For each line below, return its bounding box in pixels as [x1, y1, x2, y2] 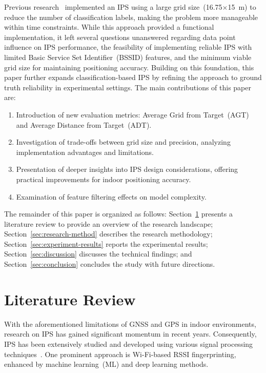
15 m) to [228, 2, 256, 12]
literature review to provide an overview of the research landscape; [4, 218, 213, 229]
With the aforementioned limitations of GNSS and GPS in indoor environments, [4, 318, 256, 329]
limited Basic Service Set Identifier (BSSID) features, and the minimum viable [4, 51, 252, 62]
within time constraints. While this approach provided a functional [4, 22, 214, 32]
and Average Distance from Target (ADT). [16, 119, 152, 130]
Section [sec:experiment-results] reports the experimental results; [4, 238, 208, 249]
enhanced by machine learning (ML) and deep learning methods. [4, 359, 209, 369]
